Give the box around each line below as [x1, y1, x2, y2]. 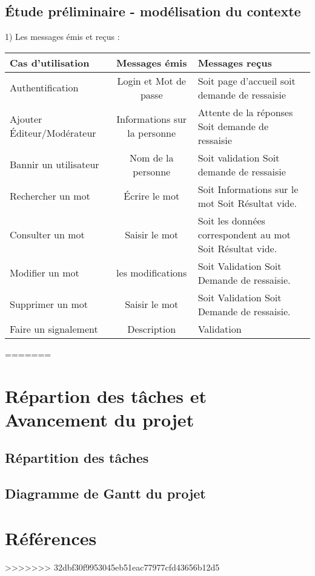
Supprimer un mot [10, 297, 88, 312]
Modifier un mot [10, 266, 79, 280]
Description [127, 321, 176, 336]
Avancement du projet [5, 407, 194, 431]
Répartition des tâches [5, 448, 149, 467]
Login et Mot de [117, 73, 186, 88]
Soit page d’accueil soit [197, 73, 296, 88]
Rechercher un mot [10, 189, 90, 203]
